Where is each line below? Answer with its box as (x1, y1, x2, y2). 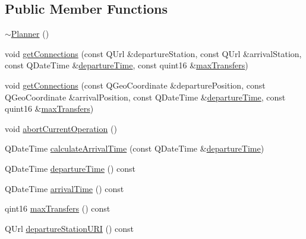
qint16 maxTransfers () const (5, 202, 111, 215)
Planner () (11, 27, 49, 40)
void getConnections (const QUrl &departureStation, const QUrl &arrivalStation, (5, 47, 302, 59)
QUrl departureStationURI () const (5, 222, 134, 234)
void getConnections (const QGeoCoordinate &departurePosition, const (5, 78, 266, 91)
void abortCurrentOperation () (5, 122, 117, 134)
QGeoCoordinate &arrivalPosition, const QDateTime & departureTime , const (5, 90, 286, 103)
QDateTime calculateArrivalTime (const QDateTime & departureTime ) (5, 142, 264, 155)
